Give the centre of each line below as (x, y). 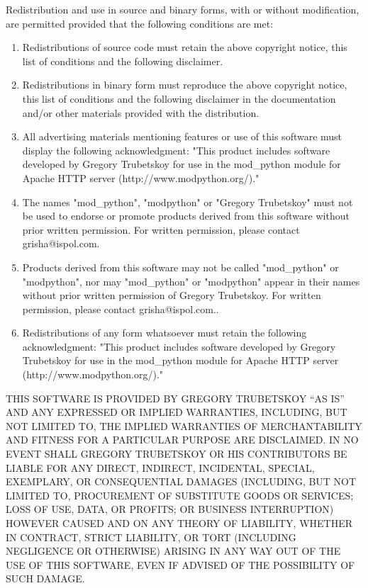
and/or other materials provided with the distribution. (141, 112)
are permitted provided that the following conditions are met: (140, 23)
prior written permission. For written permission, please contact (161, 229)
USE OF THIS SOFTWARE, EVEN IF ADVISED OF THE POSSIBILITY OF (180, 564)
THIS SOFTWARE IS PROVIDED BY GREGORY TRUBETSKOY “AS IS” (175, 398)
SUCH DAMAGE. (45, 578)
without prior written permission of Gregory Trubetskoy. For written (172, 295)
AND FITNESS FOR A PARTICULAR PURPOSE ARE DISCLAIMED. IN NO (182, 440)
